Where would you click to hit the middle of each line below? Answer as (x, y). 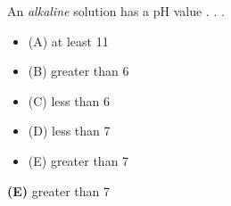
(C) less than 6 (69, 100)
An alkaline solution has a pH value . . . (116, 11)
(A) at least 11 (68, 41)
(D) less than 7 (69, 131)
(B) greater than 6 (78, 71)
